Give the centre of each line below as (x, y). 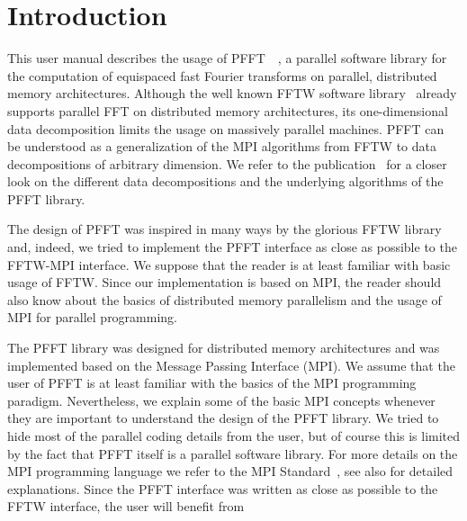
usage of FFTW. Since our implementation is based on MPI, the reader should (225, 282)
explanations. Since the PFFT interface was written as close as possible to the (223, 488)
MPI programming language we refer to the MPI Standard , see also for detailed (230, 471)
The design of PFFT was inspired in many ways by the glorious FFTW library (225, 229)
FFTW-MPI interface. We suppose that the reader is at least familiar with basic (229, 264)
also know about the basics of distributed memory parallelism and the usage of (225, 299)
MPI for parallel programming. (92, 317)
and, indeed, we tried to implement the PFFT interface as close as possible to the (232, 247)
